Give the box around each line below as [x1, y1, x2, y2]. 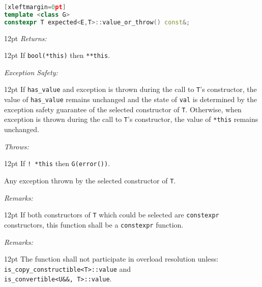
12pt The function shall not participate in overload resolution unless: [4, 253, 219, 264]
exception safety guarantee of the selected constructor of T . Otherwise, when [4, 104, 242, 114]
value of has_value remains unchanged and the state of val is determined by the [4, 94, 257, 105]
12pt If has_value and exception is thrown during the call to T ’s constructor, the [4, 84, 257, 94]
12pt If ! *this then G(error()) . [4, 158, 110, 169]
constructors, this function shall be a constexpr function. [4, 219, 184, 230]
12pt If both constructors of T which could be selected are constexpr [4, 209, 219, 220]
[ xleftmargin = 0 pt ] [4, 4, 66, 11]
